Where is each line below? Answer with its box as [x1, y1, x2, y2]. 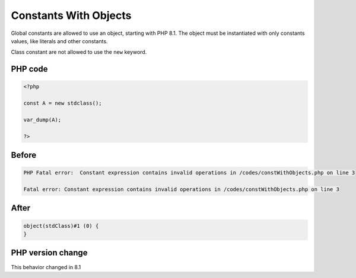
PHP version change [11, 248, 88, 258]
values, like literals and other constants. [11, 37, 108, 44]
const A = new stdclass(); [23, 100, 102, 106]
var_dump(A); [23, 116, 62, 123]
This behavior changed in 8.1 [11, 263, 81, 270]
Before [11, 150, 37, 160]
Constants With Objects [11, 9, 132, 22]
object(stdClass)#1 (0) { [23, 222, 99, 229]
